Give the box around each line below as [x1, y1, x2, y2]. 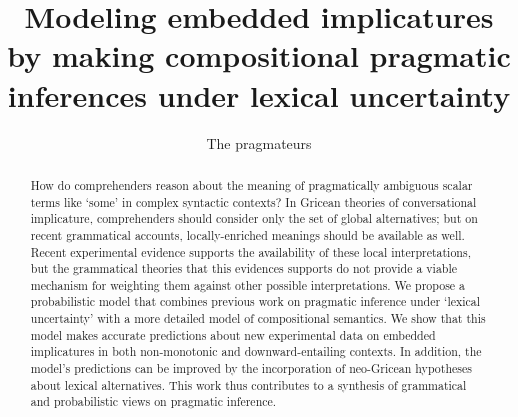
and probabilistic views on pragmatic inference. [30, 393, 277, 410]
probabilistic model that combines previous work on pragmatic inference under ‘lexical [30, 293, 481, 310]
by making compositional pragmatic [7, 35, 511, 76]
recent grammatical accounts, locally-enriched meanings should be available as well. [30, 226, 465, 243]
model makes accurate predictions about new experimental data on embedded [30, 326, 436, 343]
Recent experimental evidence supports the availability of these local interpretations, [30, 243, 471, 260]
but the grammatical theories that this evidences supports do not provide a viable [30, 260, 458, 277]
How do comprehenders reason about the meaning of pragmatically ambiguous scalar [30, 176, 473, 193]
